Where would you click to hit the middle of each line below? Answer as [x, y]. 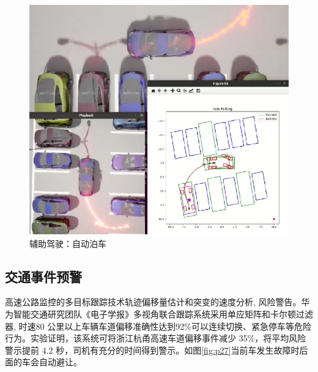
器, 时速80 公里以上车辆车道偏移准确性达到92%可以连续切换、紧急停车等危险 [158, 326]
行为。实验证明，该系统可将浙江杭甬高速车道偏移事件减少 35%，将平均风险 [156, 338]
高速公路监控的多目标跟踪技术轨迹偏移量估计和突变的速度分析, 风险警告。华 [157, 302]
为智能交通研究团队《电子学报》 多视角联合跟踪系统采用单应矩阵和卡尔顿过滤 [159, 313]
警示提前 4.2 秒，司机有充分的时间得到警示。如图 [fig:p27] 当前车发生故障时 [152, 350]
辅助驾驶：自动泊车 [68, 243]
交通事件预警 [43, 276]
